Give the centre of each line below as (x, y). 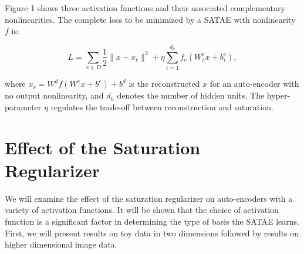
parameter (23, 106)
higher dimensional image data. (61, 244)
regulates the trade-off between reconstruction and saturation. (162, 106)
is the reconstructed (164, 84)
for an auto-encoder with (254, 84)
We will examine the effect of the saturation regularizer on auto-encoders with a (149, 198)
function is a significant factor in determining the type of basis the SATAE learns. (152, 221)
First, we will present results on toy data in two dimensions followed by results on (152, 233)
